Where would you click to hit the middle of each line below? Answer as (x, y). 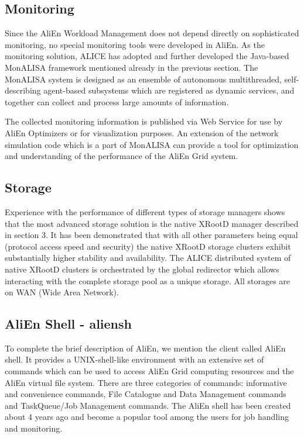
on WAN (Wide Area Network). (62, 292)
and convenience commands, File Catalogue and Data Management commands (146, 394)
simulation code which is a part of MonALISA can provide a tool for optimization (152, 144)
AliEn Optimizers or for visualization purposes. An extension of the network (142, 132)
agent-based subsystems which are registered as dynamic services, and (169, 90)
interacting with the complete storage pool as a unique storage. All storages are (148, 280)
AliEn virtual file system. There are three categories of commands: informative (146, 382)
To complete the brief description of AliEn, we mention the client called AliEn (145, 348)
